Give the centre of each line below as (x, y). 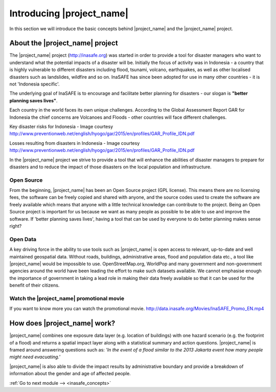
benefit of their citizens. (34, 285)
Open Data (23, 239)
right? (16, 226)
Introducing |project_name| (69, 13)
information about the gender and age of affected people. (70, 374)
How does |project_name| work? (62, 323)
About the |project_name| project (64, 43)
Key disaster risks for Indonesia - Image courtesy (61, 126)
